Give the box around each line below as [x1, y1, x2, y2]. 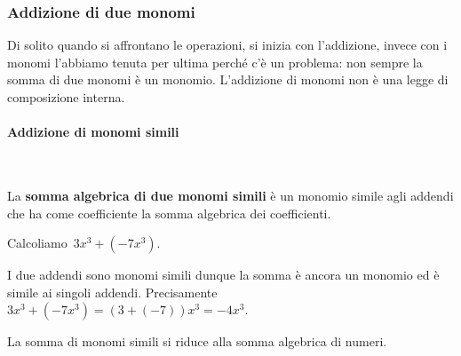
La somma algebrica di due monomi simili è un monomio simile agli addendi [7, 186, 454, 204]
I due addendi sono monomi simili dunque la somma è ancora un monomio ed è [7, 265, 440, 284]
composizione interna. [7, 88, 125, 106]
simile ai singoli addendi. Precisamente [7, 282, 218, 301]
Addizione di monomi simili [7, 123, 179, 141]
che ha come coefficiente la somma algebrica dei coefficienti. [7, 203, 331, 222]
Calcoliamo [7, 233, 68, 252]
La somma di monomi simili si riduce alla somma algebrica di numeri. [7, 332, 387, 351]
